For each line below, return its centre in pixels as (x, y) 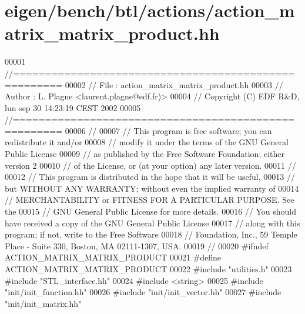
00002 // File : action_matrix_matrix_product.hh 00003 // (174, 84)
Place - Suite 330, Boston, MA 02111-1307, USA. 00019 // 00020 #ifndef (137, 245)
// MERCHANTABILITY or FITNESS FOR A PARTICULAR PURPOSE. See (150, 200)
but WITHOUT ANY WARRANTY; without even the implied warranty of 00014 (152, 188)
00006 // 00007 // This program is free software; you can (168, 130)
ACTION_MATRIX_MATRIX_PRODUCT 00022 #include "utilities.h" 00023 (148, 269)
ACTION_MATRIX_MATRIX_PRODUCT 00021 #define (113, 257)
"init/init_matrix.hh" (43, 303)
